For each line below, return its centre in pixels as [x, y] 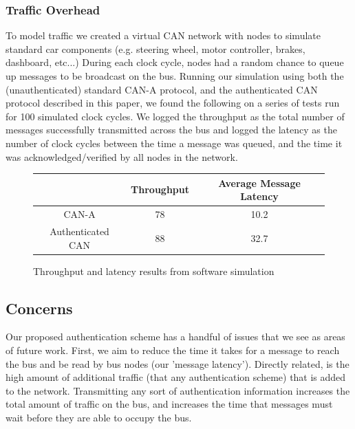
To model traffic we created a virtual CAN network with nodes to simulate [163, 35]
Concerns [39, 308]
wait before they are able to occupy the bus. [99, 417]
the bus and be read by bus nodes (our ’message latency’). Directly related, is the [177, 363]
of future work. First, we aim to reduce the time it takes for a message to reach [173, 350]
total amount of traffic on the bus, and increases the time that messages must [169, 404]
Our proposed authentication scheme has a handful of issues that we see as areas [175, 337]
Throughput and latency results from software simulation [154, 271]
